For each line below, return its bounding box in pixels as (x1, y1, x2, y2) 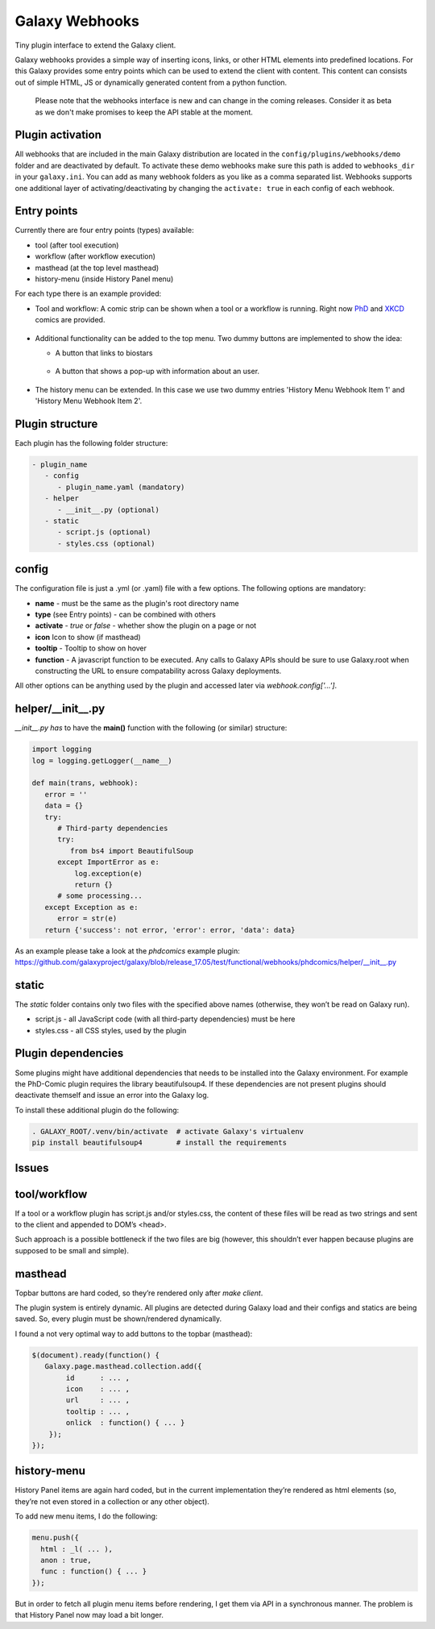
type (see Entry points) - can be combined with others (35, 609, 217, 620)
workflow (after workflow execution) (35, 251, 156, 261)
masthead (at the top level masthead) (35, 263, 159, 272)
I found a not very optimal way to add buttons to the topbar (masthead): (14, 1328, 253, 1338)
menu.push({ (31, 1533, 80, 1543)
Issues (14, 1161, 49, 1175)
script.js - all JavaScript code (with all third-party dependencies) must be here (35, 1014, 296, 1024)
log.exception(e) (73, 869, 143, 878)
